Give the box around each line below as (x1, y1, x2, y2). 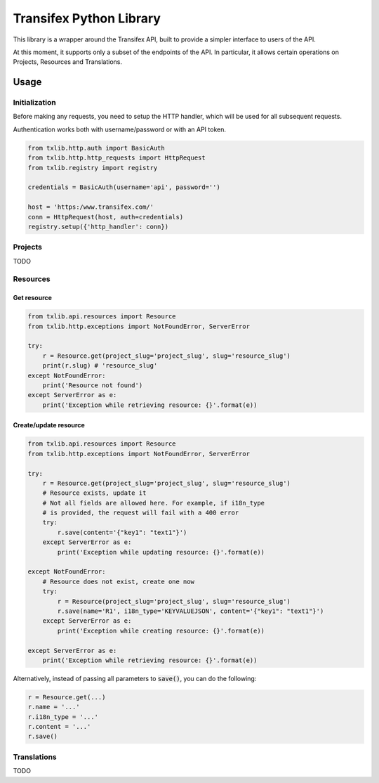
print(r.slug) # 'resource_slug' (42, 362, 158, 370)
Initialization (13, 98, 56, 108)
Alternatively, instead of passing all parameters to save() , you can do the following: (13, 674, 257, 682)
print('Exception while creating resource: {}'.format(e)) (57, 626, 265, 635)
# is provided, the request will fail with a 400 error (42, 509, 239, 517)
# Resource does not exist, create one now (42, 577, 194, 585)
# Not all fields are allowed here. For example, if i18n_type (42, 499, 265, 507)
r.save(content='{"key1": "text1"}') (57, 528, 187, 536)
